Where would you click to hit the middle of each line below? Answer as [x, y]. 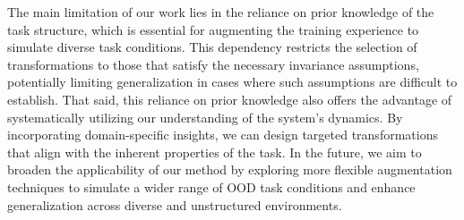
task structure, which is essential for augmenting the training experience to [213, 29]
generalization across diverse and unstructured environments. [175, 204]
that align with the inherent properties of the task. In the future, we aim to [215, 152]
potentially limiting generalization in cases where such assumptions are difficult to [232, 82]
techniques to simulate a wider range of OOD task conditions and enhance [211, 186]
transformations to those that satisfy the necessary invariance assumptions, [213, 64]
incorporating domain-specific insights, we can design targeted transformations [223, 135]
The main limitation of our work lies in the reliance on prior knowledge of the [221, 12]
